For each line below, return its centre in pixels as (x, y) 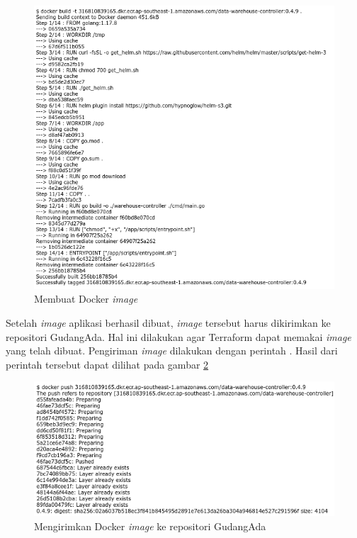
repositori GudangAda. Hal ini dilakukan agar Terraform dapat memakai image (178, 336)
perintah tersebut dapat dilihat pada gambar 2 (107, 364)
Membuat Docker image (86, 299)
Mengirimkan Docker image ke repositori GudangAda (150, 526)
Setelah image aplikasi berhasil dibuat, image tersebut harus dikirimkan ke (168, 322)
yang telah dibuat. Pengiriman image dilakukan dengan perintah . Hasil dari (172, 351)
